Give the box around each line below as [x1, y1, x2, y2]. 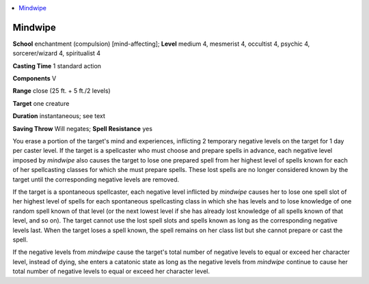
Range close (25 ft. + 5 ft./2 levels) [12, 87, 111, 95]
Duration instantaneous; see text [12, 112, 106, 120]
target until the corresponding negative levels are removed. [12, 175, 180, 184]
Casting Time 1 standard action [12, 61, 102, 70]
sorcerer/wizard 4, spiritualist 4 [12, 49, 101, 57]
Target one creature [12, 99, 70, 107]
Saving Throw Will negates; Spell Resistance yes [12, 124, 153, 132]
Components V [12, 74, 57, 83]
